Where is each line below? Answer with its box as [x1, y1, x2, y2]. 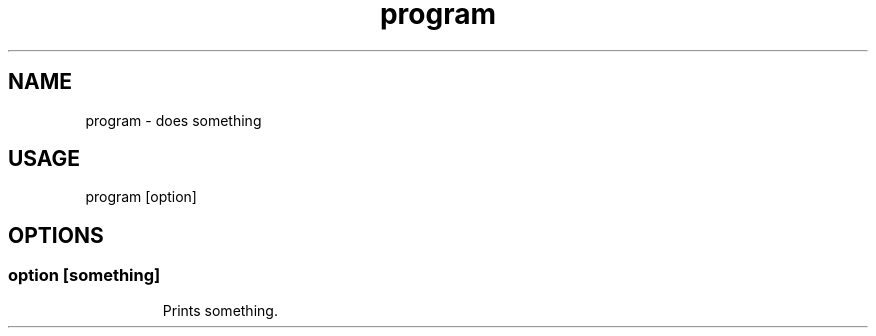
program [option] [85, 188, 197, 206]
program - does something [85, 111, 262, 129]
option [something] [8, 265, 161, 286]
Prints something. [162, 301, 278, 319]
